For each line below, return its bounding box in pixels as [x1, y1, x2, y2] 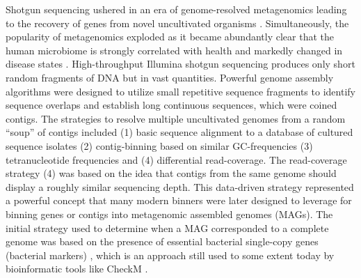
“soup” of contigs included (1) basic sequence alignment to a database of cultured [6, 125, 353, 139]
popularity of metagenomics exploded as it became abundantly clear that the [6, 29, 334, 44]
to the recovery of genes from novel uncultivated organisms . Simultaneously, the [6, 15, 349, 30]
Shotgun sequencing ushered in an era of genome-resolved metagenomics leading [6, 2, 347, 16]
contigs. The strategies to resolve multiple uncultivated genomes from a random [6, 111, 346, 125]
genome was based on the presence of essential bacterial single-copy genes [6, 234, 319, 249]
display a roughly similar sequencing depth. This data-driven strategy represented [6, 179, 354, 194]
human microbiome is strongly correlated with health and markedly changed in [6, 43, 343, 57]
